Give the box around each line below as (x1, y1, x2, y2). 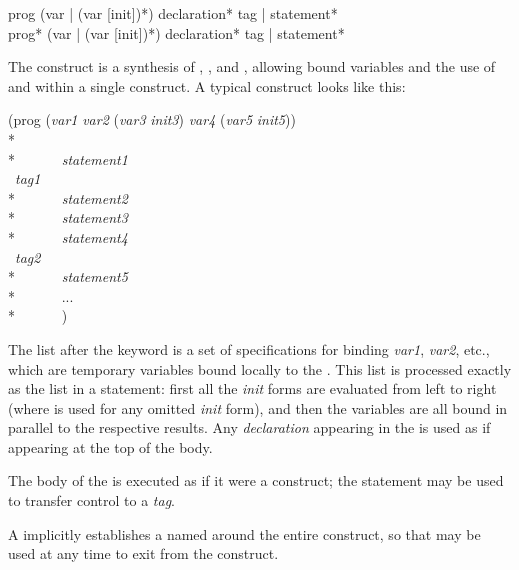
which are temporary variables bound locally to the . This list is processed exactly (8, 358, 512, 379)
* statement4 (8, 226, 128, 247)
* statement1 (8, 148, 128, 169)
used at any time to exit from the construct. (8, 543, 279, 564)
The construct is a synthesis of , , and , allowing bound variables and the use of (8, 56, 496, 77)
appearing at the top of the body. (8, 436, 213, 457)
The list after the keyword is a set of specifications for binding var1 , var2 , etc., (8, 338, 490, 359)
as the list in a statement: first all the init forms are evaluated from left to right (8, 378, 497, 399)
